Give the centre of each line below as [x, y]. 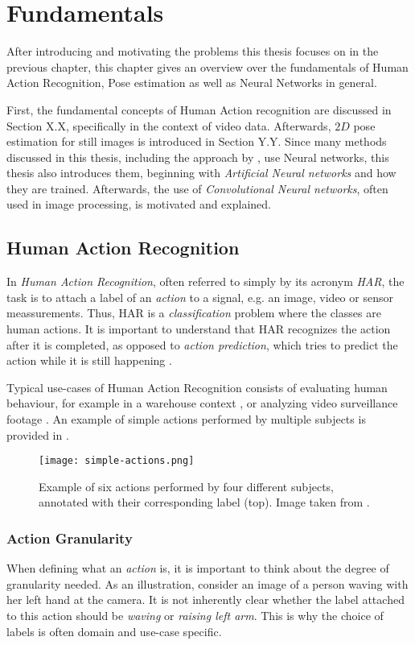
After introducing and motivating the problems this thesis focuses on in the [193, 51]
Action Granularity [70, 537]
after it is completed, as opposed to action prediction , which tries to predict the [202, 344]
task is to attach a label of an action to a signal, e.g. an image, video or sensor [200, 297]
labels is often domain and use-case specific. [114, 631]
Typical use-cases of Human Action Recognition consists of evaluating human [197, 387]
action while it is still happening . [89, 360]
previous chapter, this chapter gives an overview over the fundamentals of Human [207, 66]
